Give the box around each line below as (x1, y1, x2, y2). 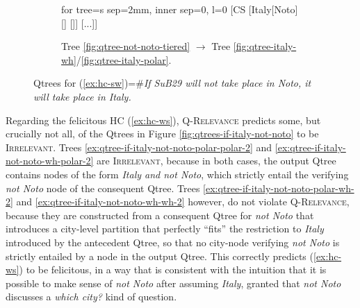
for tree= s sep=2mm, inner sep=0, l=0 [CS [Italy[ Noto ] (61, 2, 298, 16)
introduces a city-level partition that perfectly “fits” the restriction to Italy (6, 221, 324, 236)
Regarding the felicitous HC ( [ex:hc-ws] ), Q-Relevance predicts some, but (6, 112, 321, 127)
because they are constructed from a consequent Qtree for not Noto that (6, 207, 314, 222)
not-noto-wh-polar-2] (6, 153, 94, 168)
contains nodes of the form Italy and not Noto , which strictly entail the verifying (6, 166, 349, 181)
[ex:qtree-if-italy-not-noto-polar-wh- (203, 180, 354, 195)
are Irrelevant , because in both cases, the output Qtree (97, 153, 336, 168)
